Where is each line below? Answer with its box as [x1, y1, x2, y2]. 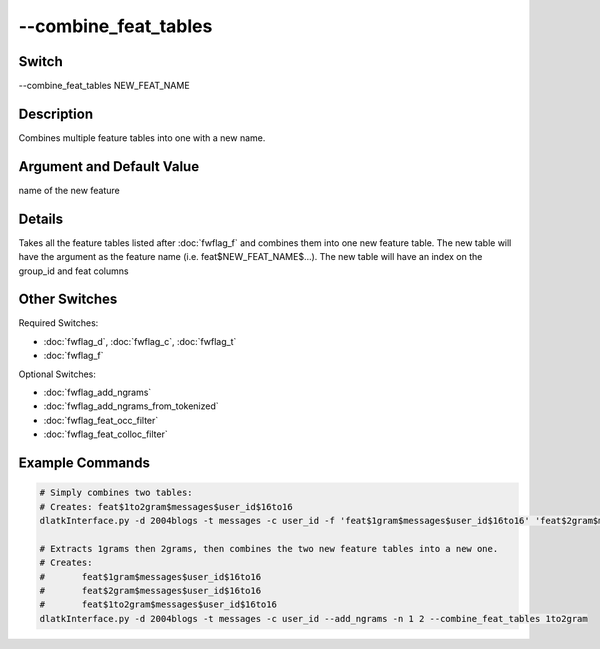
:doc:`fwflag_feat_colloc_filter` [43, 428, 169, 440]
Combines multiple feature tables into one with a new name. [18, 131, 266, 144]
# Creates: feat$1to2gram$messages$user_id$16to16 [39, 501, 294, 512]
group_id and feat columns [18, 265, 129, 277]
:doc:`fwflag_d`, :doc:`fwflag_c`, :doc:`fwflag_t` [43, 335, 237, 347]
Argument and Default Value [18, 158, 200, 175]
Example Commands [18, 455, 150, 472]
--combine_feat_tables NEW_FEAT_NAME [18, 80, 190, 92]
